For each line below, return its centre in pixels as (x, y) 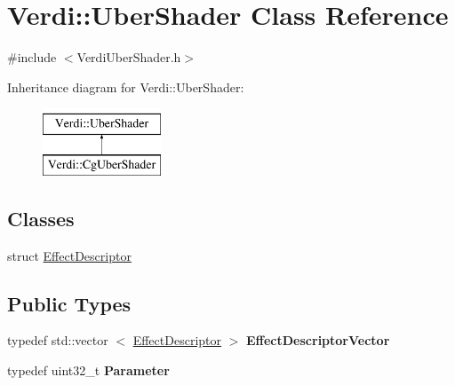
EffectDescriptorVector (318, 340)
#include (32, 57)
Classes (41, 218)
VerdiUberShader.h (129, 57)
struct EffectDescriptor (69, 255)
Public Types (69, 303)
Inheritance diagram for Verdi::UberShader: (126, 86)
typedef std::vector (58, 340)
